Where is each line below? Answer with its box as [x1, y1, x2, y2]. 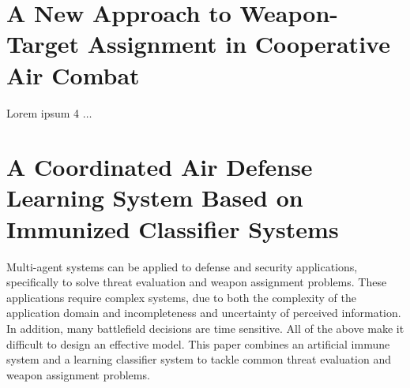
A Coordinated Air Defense [6, 151, 313, 183]
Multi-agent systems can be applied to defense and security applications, [6, 258, 358, 274]
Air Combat [6, 58, 140, 91]
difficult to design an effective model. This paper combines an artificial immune [6, 335, 390, 352]
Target [6, 28, 80, 60]
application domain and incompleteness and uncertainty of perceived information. [6, 304, 401, 321]
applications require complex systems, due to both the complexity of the [6, 289, 356, 305]
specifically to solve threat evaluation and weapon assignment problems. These [6, 274, 387, 290]
